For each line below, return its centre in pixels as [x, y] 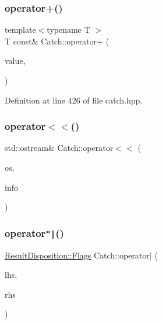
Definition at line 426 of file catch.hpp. [74, 100]
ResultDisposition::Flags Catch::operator [77, 255]
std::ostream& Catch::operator [59, 148]
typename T [68, 30]
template [20, 30]
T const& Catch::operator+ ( [57, 41]
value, [15, 61]
